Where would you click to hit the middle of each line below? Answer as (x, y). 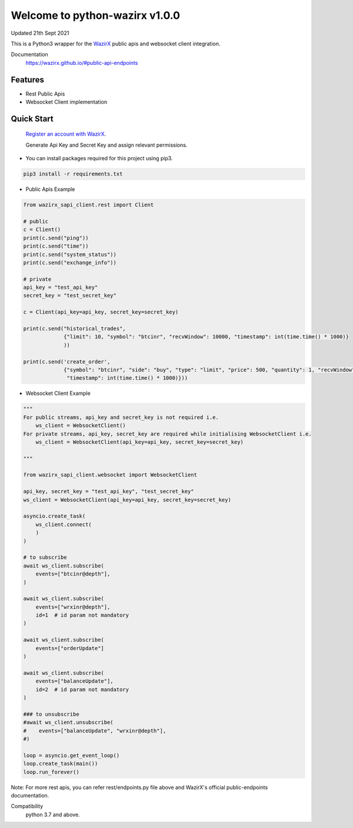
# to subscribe (45, 558)
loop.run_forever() (51, 772)
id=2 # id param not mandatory (82, 689)
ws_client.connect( (64, 524)
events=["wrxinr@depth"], (73, 607)
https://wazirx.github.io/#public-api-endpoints (82, 62)
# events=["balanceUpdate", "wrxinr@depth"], (95, 730)
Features (27, 80)
